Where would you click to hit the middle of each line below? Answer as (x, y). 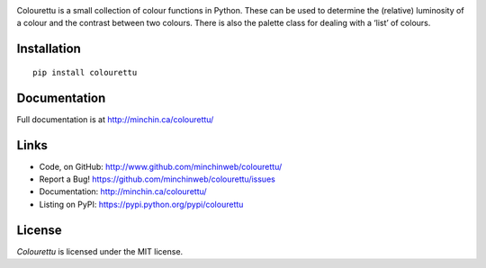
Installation (49, 49)
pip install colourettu (85, 72)
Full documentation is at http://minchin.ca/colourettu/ (115, 119)
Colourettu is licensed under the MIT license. (100, 251)
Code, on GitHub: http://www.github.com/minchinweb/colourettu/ (161, 166)
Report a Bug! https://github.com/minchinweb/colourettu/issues (157, 179)
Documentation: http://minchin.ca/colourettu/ (123, 192)
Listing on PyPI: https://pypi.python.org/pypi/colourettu (141, 204)
